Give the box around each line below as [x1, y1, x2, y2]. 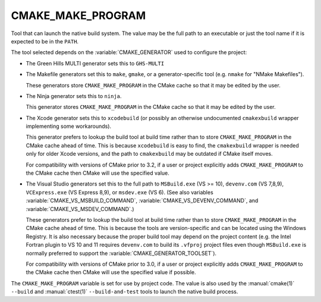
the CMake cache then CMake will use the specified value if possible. [26, 269, 196, 276]
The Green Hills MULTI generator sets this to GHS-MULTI [26, 59, 165, 67]
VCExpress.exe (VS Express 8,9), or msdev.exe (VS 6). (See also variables [26, 188, 213, 196]
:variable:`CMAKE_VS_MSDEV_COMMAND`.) [26, 205, 134, 212]
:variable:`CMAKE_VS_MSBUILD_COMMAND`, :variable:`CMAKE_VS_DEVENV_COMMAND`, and [26, 197, 259, 205]
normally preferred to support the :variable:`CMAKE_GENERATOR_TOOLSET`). [26, 250, 217, 257]
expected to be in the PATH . [11, 37, 79, 45]
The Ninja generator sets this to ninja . [26, 92, 122, 99]
